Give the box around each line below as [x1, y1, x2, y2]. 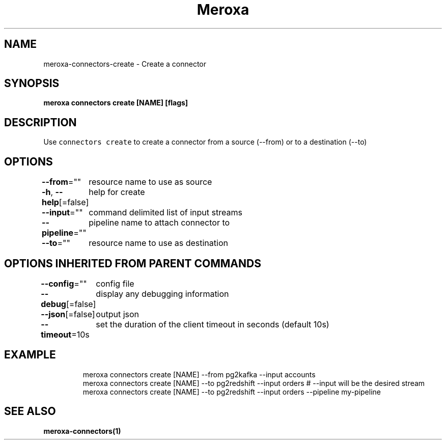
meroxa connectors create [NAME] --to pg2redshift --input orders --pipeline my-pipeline [82, 387, 381, 396]
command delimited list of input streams [89, 207, 242, 218]
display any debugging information [96, 288, 229, 299]
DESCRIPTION [4, 116, 77, 129]
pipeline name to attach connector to [89, 217, 230, 228]
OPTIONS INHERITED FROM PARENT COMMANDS [4, 257, 261, 270]
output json [96, 309, 140, 319]
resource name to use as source [89, 177, 212, 187]
